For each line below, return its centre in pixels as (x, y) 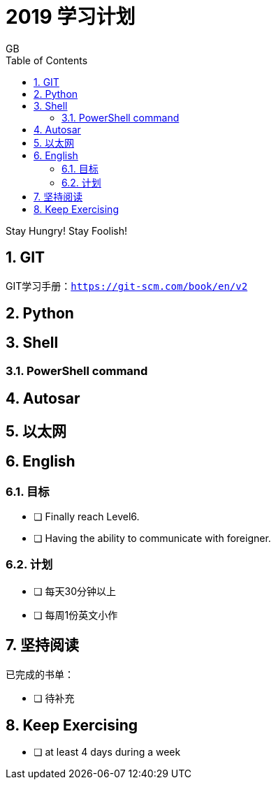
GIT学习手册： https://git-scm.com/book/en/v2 (127, 286)
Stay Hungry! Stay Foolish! (67, 230)
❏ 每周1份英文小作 (76, 615)
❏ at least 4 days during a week (107, 752)
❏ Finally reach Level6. (87, 516)
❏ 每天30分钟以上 (75, 591)
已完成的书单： (40, 674)
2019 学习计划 (71, 17)
